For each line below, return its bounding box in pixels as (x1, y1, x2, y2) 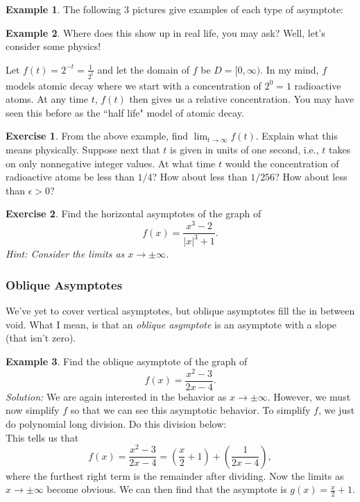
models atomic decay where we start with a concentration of (6, 78, 262, 92)
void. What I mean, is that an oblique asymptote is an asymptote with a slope (6, 317, 337, 331)
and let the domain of (97, 62, 190, 76)
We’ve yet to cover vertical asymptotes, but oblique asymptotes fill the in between (6, 303, 355, 318)
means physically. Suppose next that (6, 142, 160, 157)
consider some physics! (6, 39, 101, 53)
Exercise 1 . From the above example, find (6, 128, 189, 143)
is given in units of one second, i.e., (170, 142, 319, 157)
